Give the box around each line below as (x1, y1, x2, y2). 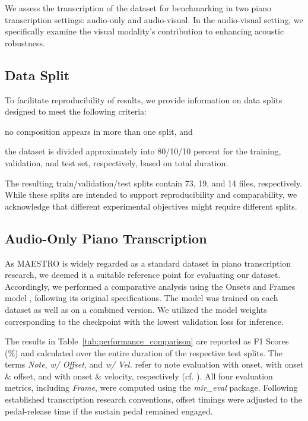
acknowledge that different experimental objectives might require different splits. (5, 200, 297, 212)
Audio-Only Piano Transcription (5, 229, 207, 247)
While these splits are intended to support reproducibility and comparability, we (5, 188, 297, 201)
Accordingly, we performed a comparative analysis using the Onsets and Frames (5, 280, 296, 292)
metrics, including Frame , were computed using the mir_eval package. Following (5, 381, 298, 394)
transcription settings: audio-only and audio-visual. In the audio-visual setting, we (5, 13, 303, 26)
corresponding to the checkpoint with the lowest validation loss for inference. (5, 315, 284, 327)
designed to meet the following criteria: (5, 105, 147, 118)
